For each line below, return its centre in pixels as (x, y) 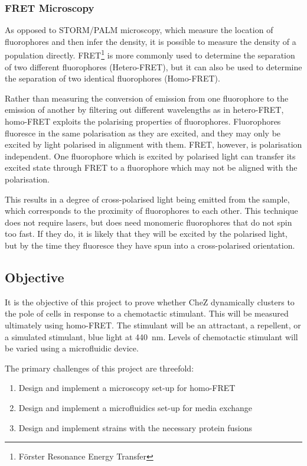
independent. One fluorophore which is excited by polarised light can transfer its (150, 156)
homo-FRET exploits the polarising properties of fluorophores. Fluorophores (143, 121)
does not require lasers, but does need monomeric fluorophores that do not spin (148, 222)
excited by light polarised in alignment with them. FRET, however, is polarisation (153, 144)
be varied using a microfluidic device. (72, 348)
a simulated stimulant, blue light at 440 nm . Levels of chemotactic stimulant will (151, 336)
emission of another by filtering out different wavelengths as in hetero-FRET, (144, 110)
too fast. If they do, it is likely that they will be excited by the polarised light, (146, 234)
